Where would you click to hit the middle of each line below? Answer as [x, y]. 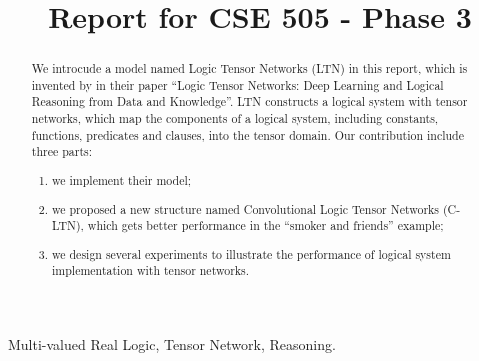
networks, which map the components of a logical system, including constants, [235, 118]
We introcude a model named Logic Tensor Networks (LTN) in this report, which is [249, 68]
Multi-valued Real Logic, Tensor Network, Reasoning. [172, 344]
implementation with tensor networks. [151, 270]
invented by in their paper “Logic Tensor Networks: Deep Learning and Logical [237, 84]
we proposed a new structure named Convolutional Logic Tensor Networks [246, 208]
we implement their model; [122, 180]
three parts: [62, 151]
